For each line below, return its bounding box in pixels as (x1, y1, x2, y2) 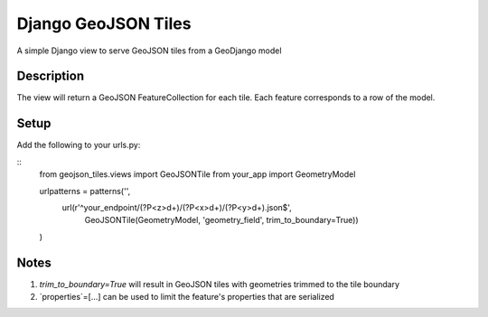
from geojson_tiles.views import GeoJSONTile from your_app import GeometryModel (39, 169, 356, 180)
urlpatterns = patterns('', (39, 185, 131, 196)
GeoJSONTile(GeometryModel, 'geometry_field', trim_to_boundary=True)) (84, 215, 359, 226)
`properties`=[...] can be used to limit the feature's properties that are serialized (39, 292, 334, 302)
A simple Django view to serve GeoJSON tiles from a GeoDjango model (16, 45, 282, 56)
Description (16, 69, 85, 84)
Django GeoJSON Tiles (16, 14, 192, 33)
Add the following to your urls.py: (16, 140, 141, 151)
